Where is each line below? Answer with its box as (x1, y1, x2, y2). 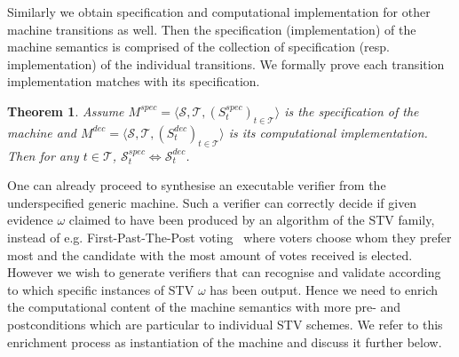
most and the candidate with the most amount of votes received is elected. (7, 245, 413, 264)
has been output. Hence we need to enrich (210, 280, 439, 298)
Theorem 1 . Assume (7, 101, 124, 120)
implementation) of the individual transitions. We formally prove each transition (7, 54, 445, 73)
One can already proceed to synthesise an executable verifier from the (7, 176, 386, 194)
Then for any (7, 146, 79, 164)
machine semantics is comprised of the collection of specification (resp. (7, 37, 390, 56)
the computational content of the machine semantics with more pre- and (7, 297, 401, 316)
